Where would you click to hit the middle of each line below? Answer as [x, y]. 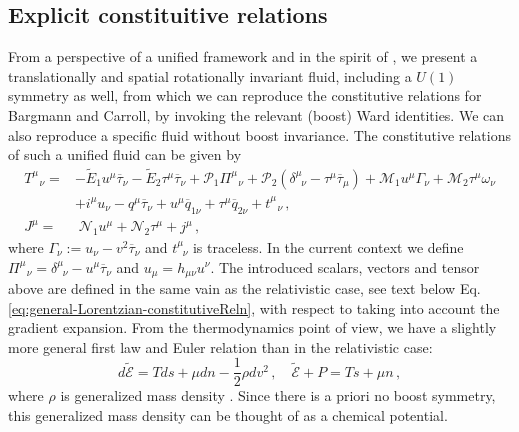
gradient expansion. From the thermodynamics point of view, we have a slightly [252, 327]
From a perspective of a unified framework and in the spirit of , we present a [243, 56]
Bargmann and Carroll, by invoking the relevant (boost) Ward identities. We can [256, 114]
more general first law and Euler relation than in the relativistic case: [220, 346]
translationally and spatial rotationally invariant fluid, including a [210, 75]
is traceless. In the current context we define [328, 246]
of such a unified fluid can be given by [125, 154]
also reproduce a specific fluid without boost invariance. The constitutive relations [260, 134]
